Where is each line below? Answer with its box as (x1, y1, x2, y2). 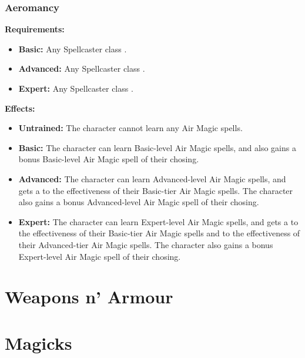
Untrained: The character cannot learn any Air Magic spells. (18, 122, 243, 134)
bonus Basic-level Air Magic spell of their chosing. (18, 153, 199, 165)
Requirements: (5, 23, 65, 35)
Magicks (5, 330, 72, 354)
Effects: (5, 102, 35, 114)
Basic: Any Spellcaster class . (18, 42, 127, 55)
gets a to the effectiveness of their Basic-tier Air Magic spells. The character (18, 184, 293, 196)
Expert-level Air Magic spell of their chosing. (18, 250, 181, 262)
